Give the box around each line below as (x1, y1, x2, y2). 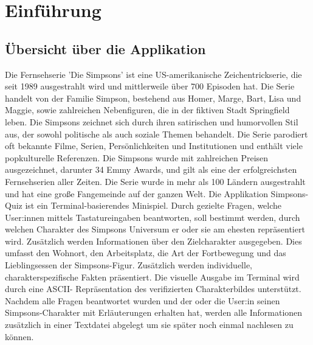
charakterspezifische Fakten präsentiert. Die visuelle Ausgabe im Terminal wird (5, 270, 300, 283)
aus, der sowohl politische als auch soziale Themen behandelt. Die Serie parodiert (5, 127, 308, 140)
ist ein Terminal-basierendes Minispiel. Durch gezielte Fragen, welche (25, 199, 282, 212)
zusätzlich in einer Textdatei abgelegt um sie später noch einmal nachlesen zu (5, 318, 294, 331)
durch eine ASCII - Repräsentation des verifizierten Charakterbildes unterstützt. (5, 282, 301, 295)
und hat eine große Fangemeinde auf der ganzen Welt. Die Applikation (5, 187, 268, 200)
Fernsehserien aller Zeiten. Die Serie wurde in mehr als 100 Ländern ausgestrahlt (5, 175, 306, 187)
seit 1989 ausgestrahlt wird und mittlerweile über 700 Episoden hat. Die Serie (5, 80, 295, 92)
